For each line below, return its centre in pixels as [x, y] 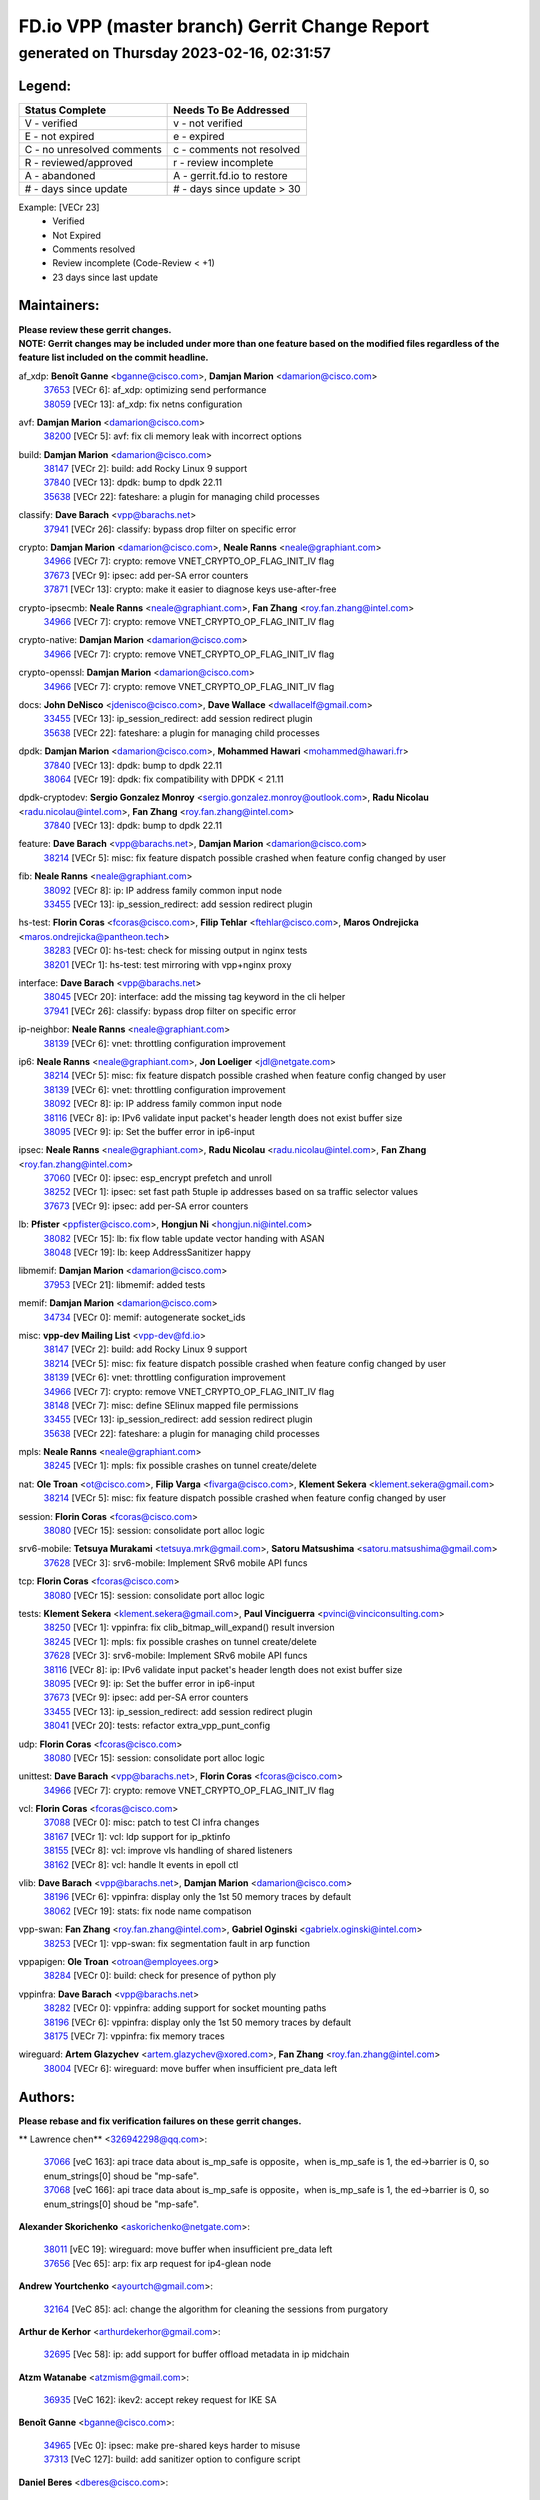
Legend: [45, 85]
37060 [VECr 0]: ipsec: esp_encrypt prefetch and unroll [157, 1178]
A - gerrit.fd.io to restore [231, 175]
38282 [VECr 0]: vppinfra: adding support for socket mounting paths [185, 2008]
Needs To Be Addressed [231, 110]
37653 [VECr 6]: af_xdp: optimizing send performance [155, 390]
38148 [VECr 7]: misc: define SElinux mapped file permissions [171, 1405]
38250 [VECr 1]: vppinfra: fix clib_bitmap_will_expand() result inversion [189, 1627]
